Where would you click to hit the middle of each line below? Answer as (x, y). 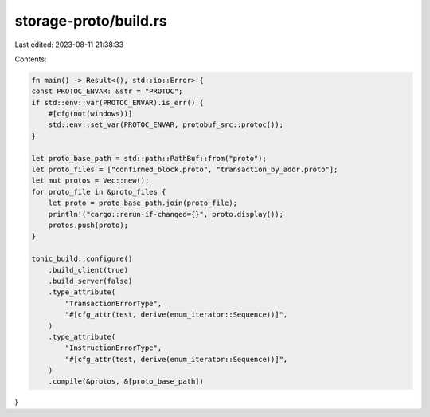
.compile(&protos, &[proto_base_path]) (126, 382)
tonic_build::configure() (82, 259)
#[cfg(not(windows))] (90, 114)
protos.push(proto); (88, 225)
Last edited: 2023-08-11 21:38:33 (69, 45)
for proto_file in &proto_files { (99, 192)
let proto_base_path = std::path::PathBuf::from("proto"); (149, 158)
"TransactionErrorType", (113, 303)
